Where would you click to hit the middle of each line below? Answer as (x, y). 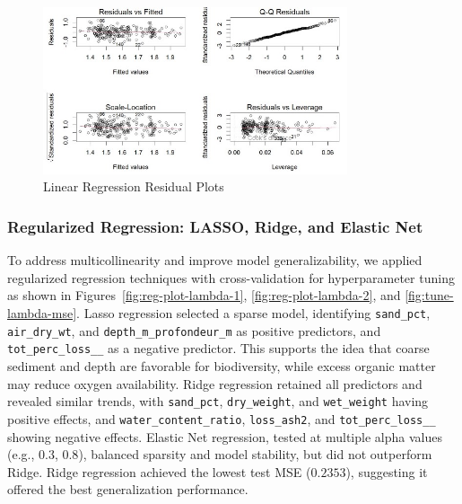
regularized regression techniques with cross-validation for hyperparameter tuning (231, 277)
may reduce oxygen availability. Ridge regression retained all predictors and (215, 383)
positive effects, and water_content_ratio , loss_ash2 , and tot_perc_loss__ (222, 418)
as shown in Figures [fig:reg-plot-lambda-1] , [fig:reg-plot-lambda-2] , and (204, 295)
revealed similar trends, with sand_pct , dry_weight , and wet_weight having (218, 401)
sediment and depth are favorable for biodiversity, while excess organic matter (222, 366)
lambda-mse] (42, 313)
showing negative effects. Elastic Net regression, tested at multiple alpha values (225, 436)
